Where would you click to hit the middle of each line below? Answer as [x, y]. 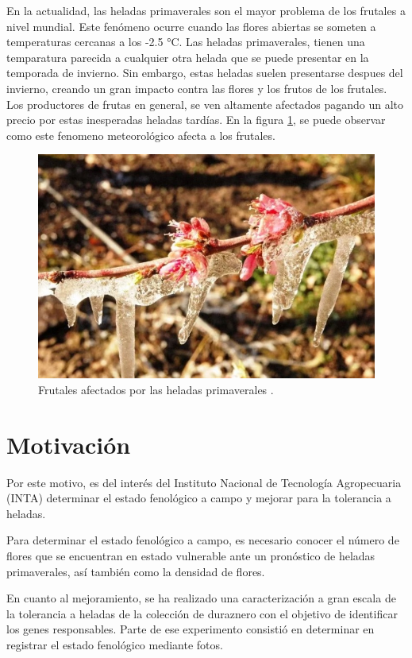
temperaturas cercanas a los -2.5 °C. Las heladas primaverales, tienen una [186, 42]
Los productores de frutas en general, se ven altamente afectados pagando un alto [205, 104]
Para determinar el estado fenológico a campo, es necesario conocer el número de [203, 540]
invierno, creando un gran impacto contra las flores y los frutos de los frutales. [197, 88]
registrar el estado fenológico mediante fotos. [115, 644]
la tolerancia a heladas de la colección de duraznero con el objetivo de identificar [202, 613]
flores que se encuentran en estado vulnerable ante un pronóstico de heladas [191, 555]
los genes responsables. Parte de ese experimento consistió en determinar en [191, 629]
